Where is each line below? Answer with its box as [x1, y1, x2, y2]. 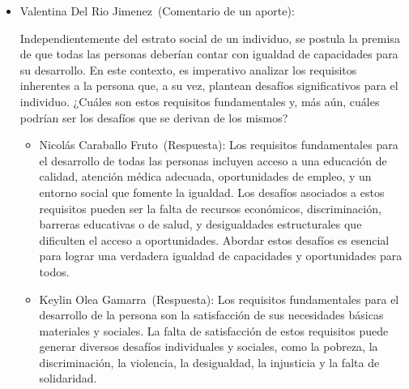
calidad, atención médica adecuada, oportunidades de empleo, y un [39, 168, 372, 185]
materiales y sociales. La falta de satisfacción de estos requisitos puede [39, 322, 389, 339]
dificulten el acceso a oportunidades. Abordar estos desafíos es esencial [39, 231, 390, 248]
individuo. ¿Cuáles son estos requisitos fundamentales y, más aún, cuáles [19, 92, 380, 109]
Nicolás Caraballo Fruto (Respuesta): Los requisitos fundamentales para [39, 136, 398, 153]
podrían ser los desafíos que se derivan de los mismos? [19, 109, 288, 126]
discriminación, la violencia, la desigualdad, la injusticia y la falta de [39, 353, 380, 370]
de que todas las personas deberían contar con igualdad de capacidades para [19, 45, 398, 62]
